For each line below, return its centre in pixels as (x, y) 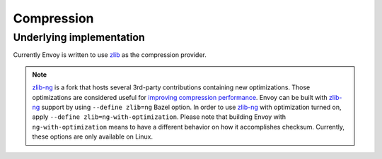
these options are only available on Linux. (93, 136)
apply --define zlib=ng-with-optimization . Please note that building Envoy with (159, 117)
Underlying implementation (79, 37)
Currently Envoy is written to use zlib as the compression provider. (110, 55)
